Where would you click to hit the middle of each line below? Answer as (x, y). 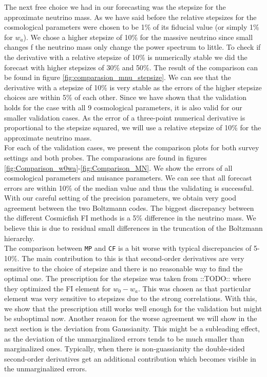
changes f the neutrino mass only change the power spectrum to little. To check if (132, 47)
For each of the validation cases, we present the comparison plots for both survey (132, 147)
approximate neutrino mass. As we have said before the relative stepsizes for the (130, 17)
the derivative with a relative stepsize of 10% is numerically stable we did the (126, 57)
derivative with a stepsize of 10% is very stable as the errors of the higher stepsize (133, 87)
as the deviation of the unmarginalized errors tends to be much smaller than (124, 338)
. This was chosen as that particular (195, 288)
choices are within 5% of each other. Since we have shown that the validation (125, 97)
